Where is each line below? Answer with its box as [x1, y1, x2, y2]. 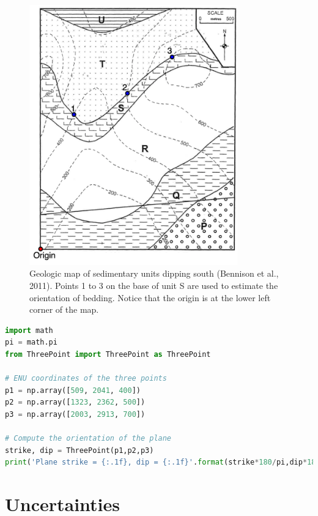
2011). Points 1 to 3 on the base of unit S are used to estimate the [29, 279, 278, 291]
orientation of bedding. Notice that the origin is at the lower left [29, 291, 271, 304]
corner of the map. [29, 303, 99, 316]
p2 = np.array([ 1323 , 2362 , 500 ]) [5, 398, 146, 407]
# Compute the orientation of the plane [5, 434, 172, 443]
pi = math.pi [5, 338, 57, 347]
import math [5, 326, 53, 335]
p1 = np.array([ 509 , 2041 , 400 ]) [5, 386, 141, 395]
